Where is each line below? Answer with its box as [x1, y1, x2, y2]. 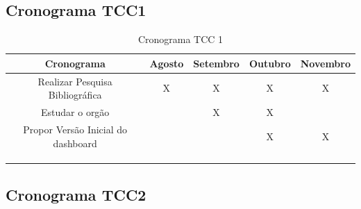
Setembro [193, 56, 240, 70]
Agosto [149, 56, 184, 70]
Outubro [249, 56, 291, 70]
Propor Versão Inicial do [23, 122, 128, 136]
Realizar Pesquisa [37, 74, 112, 88]
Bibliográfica [48, 87, 102, 102]
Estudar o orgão [41, 105, 110, 119]
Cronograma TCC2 [6, 183, 146, 205]
